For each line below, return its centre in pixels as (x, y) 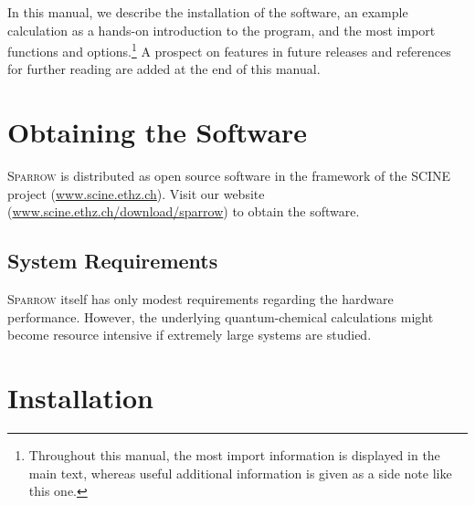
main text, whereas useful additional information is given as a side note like (240, 473)
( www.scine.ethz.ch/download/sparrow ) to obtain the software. (184, 211)
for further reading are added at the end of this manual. (164, 69)
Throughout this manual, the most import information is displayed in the (234, 455)
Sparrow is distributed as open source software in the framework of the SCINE (229, 176)
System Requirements (113, 261)
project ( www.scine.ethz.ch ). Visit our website (136, 193)
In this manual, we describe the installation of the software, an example (208, 12)
